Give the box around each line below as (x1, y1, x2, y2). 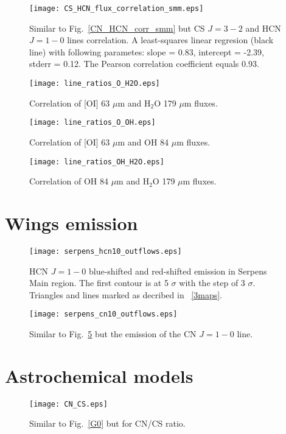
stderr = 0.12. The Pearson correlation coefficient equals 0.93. (29, 57, 259, 70)
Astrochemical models (5, 363, 194, 388)
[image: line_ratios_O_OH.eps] (29, 118, 156, 127)
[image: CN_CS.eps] (29, 399, 108, 408)
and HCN (245, 21, 281, 34)
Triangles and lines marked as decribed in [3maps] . (29, 288, 223, 301)
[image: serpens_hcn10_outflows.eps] (29, 247, 182, 256)
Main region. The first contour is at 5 (29, 276, 169, 289)
